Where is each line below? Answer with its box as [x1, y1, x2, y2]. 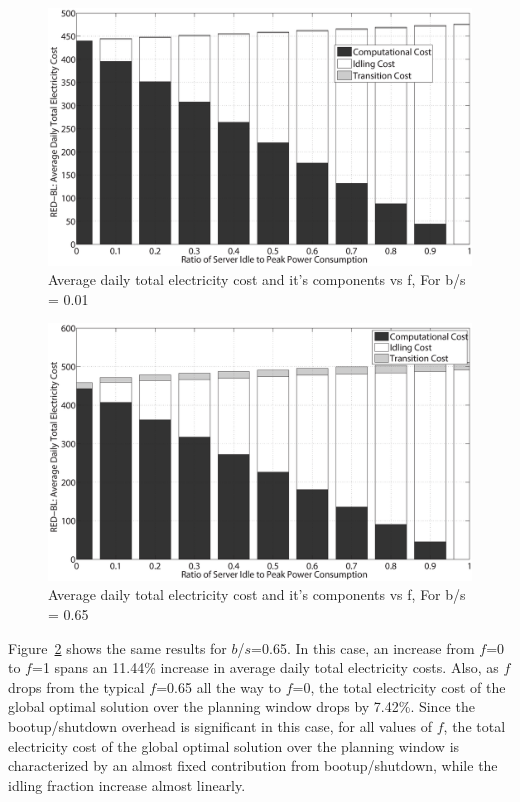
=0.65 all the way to [156, 676, 282, 697]
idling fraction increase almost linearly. [8, 774, 246, 795]
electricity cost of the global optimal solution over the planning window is [8, 735, 460, 756]
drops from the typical [8, 676, 145, 697]
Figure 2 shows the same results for [8, 637, 227, 658]
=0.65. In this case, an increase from [251, 637, 475, 658]
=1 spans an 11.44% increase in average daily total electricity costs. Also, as [31, 657, 499, 678]
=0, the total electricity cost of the [292, 676, 506, 697]
